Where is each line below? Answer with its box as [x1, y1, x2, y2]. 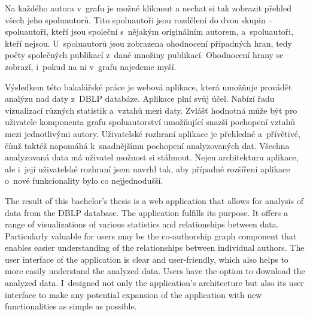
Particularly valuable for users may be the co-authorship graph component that [5, 229, 297, 242]
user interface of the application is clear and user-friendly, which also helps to [5, 253, 288, 265]
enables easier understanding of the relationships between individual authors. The [5, 241, 305, 254]
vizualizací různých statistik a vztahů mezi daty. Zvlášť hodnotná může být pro [5, 104, 297, 116]
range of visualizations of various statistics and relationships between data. [5, 218, 279, 230]
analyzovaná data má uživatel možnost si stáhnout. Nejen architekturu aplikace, [5, 151, 299, 163]
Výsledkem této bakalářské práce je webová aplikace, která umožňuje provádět [5, 80, 292, 93]
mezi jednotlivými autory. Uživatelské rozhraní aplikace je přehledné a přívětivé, [5, 127, 300, 139]
